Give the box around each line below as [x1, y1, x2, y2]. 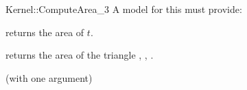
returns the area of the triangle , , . [5, 48, 154, 62]
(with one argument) [5, 70, 93, 85]
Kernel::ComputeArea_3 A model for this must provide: [5, 2, 242, 16]
